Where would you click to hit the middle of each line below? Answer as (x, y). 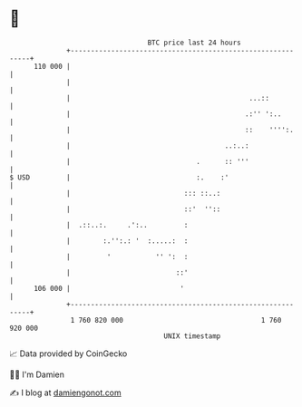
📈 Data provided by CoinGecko (68, 354)
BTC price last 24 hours (195, 43)
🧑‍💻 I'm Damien (37, 374)
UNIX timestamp (192, 336)
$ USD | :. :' (119, 177)
